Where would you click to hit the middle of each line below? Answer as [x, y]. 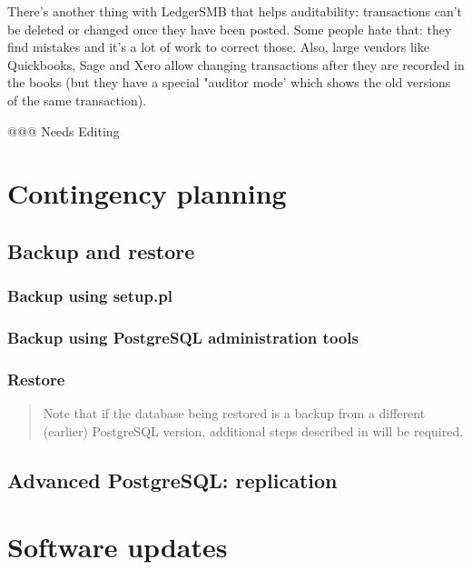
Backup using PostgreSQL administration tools [183, 338]
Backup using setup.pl [90, 296]
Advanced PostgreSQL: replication [172, 480]
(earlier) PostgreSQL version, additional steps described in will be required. [253, 430]
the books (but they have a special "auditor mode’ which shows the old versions [229, 82]
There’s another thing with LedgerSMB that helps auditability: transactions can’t [235, 11]
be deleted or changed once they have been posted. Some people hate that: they [230, 29]
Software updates [118, 547]
